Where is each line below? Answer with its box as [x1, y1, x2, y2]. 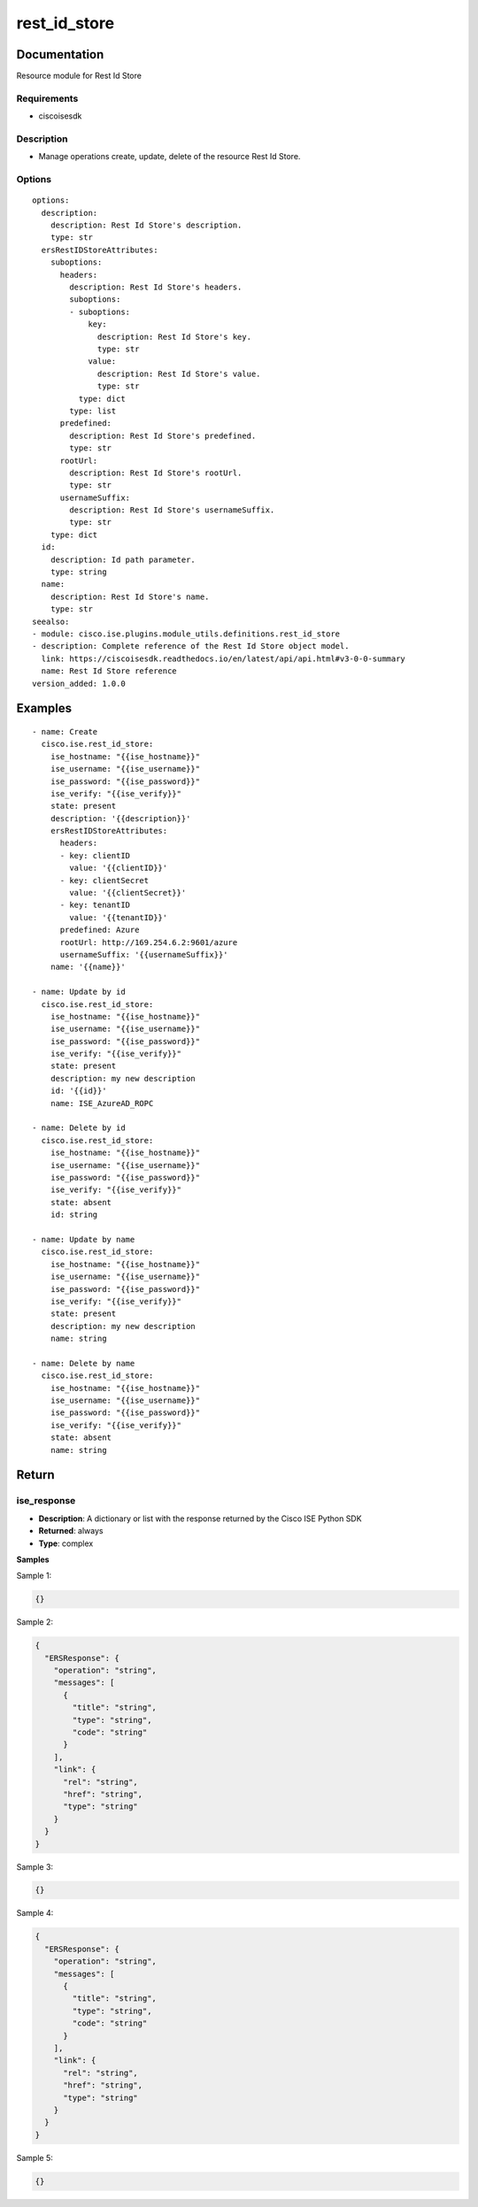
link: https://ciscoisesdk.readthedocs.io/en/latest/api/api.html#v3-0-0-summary [41, 653, 406, 664]
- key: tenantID [59, 900, 131, 911]
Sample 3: [16, 1861, 53, 1872]
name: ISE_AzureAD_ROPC [50, 1098, 154, 1108]
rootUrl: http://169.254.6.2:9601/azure [59, 937, 238, 947]
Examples [16, 701, 73, 716]
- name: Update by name [32, 1234, 135, 1244]
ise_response [16, 1495, 76, 1507]
